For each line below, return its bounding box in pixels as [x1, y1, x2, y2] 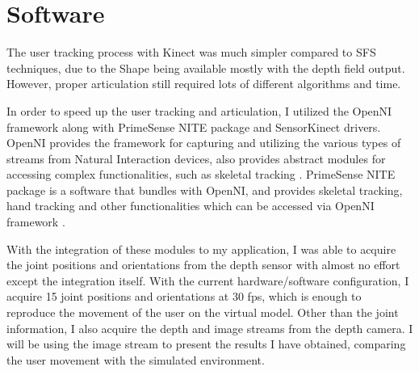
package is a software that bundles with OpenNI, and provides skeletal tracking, [6, 181, 403, 198]
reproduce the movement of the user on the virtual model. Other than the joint [6, 304, 399, 321]
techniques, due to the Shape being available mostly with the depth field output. [6, 59, 405, 76]
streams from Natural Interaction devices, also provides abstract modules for [6, 150, 386, 167]
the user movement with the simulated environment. [6, 351, 265, 368]
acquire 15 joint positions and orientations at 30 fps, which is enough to [6, 288, 362, 305]
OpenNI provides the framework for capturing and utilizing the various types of [6, 134, 401, 151]
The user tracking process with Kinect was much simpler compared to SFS [6, 44, 376, 61]
